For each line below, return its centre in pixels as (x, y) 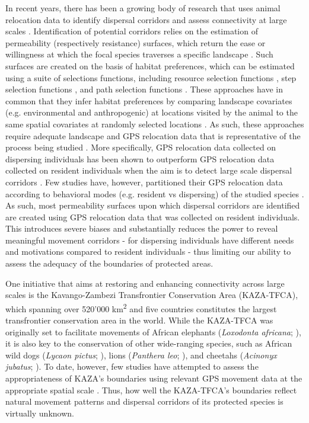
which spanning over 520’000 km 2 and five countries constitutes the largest (141, 307)
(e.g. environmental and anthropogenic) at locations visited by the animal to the (152, 112)
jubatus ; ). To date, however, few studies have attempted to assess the (132, 366)
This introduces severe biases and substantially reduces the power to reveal (142, 228)
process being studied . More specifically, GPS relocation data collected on (141, 147)
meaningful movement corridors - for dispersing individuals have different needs (150, 240)
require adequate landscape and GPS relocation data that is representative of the (153, 135)
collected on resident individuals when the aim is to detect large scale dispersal (149, 170)
